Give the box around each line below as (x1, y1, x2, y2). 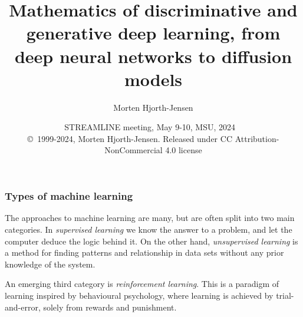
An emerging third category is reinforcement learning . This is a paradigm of (5, 278, 279, 290)
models (124, 67, 183, 91)
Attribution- (235, 132, 279, 144)
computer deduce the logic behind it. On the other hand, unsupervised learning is (5, 235, 298, 247)
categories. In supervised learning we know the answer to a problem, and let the (5, 223, 292, 235)
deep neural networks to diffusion (14, 44, 292, 68)
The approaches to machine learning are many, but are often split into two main (5, 212, 295, 224)
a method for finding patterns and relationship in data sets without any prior (5, 246, 284, 259)
